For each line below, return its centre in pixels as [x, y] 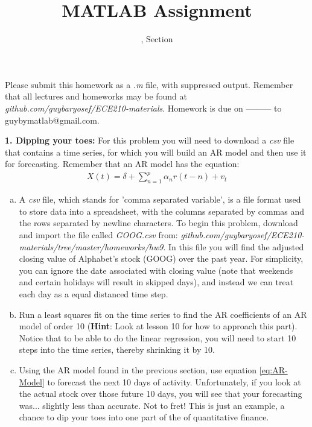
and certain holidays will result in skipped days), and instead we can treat [156, 282]
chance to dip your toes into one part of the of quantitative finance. [144, 417]
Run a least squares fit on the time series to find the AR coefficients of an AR [163, 314]
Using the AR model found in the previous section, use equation [138, 369]
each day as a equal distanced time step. [94, 293]
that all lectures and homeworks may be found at [96, 96]
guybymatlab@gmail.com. [52, 120]
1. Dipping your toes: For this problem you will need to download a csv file [150, 140]
